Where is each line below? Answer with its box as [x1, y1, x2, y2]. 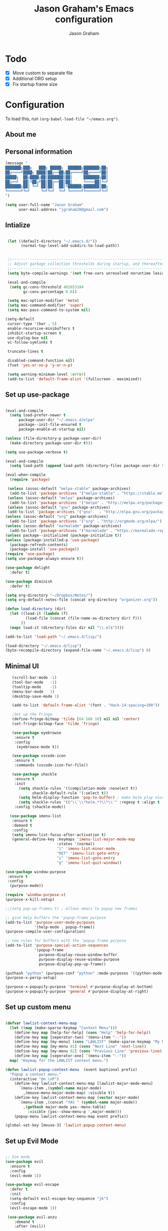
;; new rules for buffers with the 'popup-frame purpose [5, 938, 126, 943]
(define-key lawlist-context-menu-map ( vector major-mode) [14, 1095, 140, 1100]
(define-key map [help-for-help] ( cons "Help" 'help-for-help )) [14, 1030, 151, 1035]
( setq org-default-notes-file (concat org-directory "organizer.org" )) [5, 597, 157, 603]
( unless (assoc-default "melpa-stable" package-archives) [7, 486, 131, 491]
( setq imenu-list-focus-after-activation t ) [11, 832, 106, 837]
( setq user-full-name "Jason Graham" [5, 202, 84, 207]
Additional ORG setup [12, 75, 57, 81]
